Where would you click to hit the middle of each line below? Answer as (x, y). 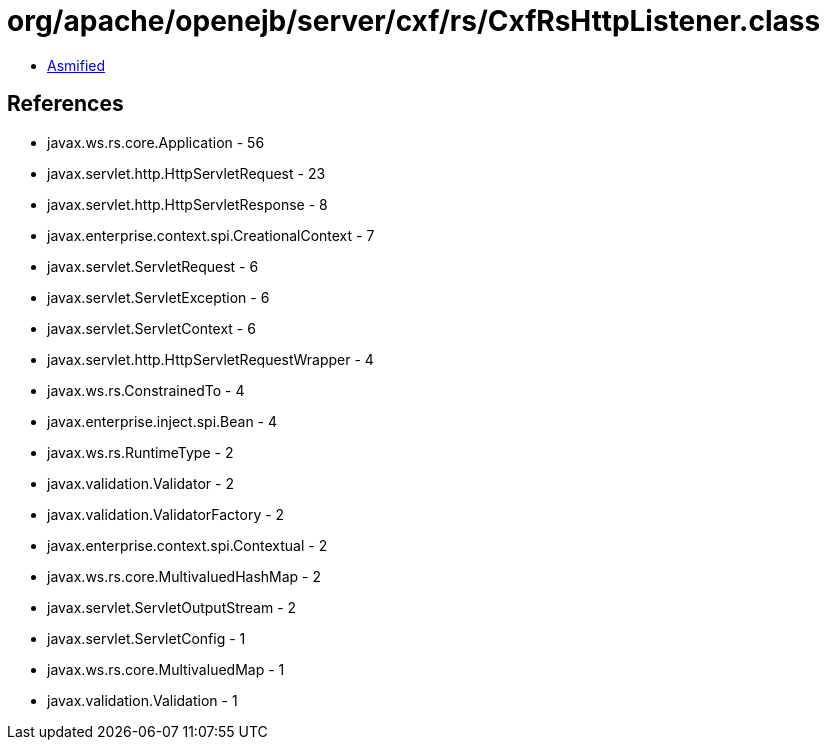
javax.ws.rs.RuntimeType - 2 (140, 452)
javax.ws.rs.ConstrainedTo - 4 (146, 390)
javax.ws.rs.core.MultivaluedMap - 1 (166, 669)
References (65, 104)
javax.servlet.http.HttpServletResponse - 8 (187, 204)
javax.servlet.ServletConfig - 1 (146, 638)
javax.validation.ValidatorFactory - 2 (166, 514)
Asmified (76, 65)
